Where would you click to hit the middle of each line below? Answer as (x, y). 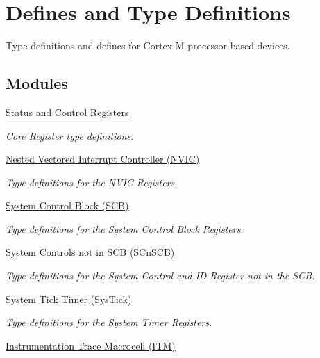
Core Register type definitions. (70, 135)
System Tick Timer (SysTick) (69, 299)
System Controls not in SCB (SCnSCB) (90, 252)
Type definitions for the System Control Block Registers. (125, 228)
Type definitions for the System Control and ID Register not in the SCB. (160, 276)
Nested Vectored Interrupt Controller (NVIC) (103, 159)
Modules (37, 83)
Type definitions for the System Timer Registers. (109, 322)
